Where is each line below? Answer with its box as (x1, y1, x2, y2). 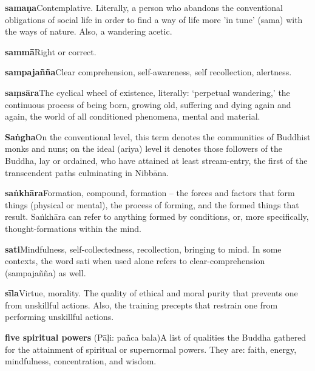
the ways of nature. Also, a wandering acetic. (5, 25, 172, 38)
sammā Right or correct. (5, 45, 97, 58)
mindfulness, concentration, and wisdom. (5, 355, 157, 367)
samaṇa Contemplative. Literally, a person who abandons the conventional (5, 1, 283, 13)
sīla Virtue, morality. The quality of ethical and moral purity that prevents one (5, 287, 298, 299)
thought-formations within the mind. (5, 222, 141, 234)
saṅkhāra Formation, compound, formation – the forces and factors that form (5, 186, 295, 199)
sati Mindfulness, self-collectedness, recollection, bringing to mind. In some (5, 242, 282, 255)
